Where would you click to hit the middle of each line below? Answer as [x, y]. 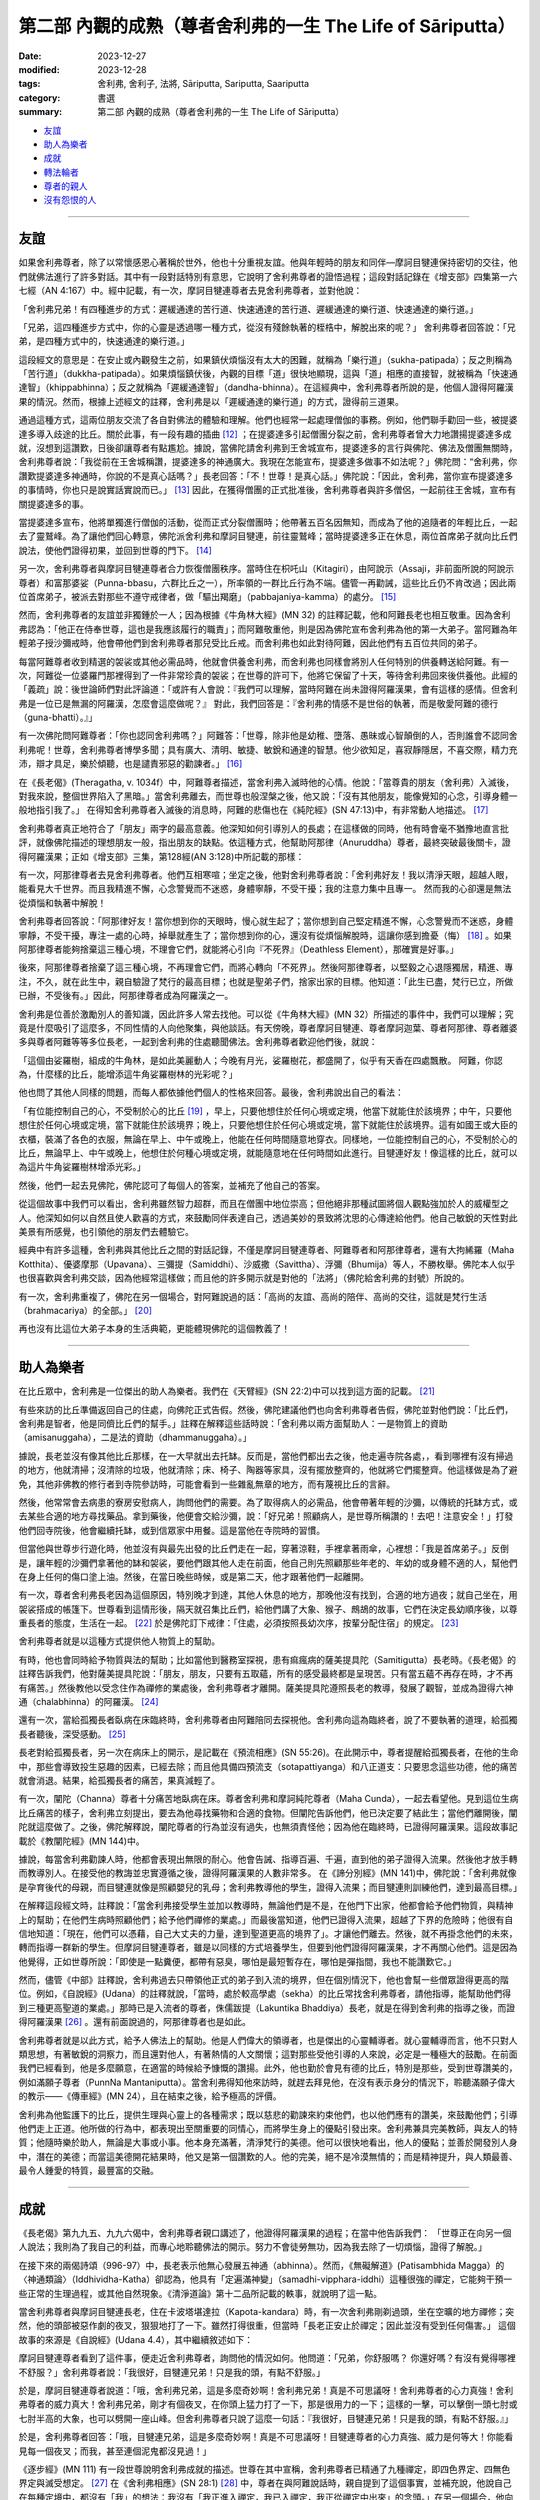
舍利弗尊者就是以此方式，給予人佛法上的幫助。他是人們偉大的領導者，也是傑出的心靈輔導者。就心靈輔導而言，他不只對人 [268, 2040]
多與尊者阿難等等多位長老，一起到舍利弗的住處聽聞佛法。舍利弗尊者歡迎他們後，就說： [198, 1042]
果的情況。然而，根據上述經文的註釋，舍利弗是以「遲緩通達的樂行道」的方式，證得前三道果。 [211, 401]
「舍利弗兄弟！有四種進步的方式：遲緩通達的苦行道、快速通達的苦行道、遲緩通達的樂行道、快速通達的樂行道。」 [248, 309]
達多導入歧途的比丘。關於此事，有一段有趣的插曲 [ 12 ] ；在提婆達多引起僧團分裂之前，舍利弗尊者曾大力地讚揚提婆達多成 [265, 434]
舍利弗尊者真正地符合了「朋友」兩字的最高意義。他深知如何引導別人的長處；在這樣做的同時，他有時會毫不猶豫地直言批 [263, 828]
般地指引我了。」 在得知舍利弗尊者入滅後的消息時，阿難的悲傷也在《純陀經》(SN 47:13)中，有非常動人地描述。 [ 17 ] [253, 810]
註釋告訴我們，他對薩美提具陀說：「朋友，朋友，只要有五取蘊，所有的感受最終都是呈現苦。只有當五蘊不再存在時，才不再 [266, 1674]
